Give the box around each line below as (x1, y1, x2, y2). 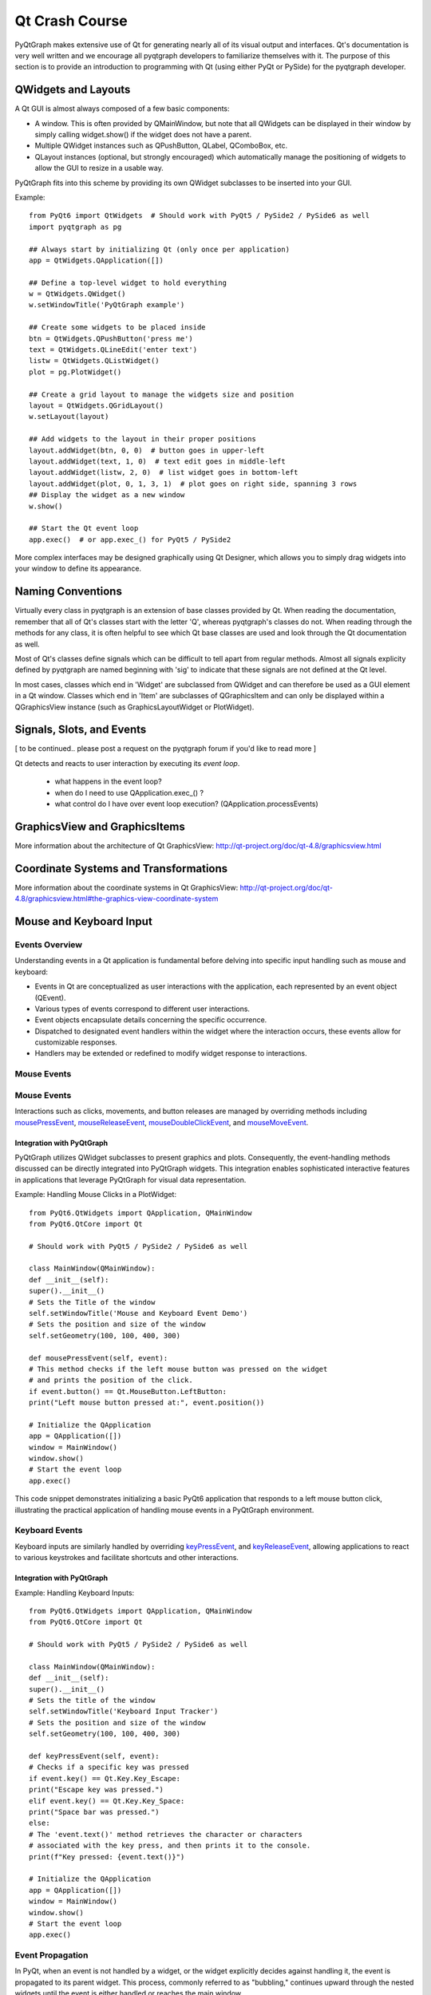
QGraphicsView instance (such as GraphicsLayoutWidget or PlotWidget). (14, 702, 255, 712)
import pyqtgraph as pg (29, 222, 122, 231)
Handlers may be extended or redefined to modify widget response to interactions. (34, 1049, 307, 1058)
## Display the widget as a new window (29, 491, 185, 500)
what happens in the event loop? (54, 776, 163, 786)
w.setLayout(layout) (29, 412, 109, 421)
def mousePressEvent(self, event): (29, 1353, 168, 1362)
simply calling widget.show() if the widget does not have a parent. (34, 130, 251, 140)
